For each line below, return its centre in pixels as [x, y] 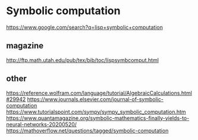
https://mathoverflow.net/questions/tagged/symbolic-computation [87, 131]
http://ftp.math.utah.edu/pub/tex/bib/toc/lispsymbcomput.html [83, 60]
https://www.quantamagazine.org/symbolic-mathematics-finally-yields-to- [98, 118]
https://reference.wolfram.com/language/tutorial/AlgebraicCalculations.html [99, 93]
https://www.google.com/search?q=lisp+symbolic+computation [85, 27]
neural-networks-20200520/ [42, 124]
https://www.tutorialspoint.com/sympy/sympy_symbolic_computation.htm [96, 112]
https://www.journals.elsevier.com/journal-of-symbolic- [95, 99]
